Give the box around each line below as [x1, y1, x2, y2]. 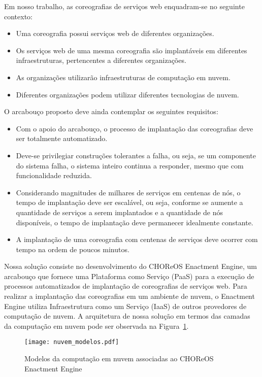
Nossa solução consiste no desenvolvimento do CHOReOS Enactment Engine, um [4, 261, 257, 271]
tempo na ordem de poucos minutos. [16, 244, 129, 254]
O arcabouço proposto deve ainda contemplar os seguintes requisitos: [4, 106, 218, 117]
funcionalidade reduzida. [16, 170, 92, 181]
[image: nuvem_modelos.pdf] [24, 338, 119, 346]
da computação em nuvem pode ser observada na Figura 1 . [4, 320, 189, 331]
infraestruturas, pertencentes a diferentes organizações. [16, 55, 186, 65]
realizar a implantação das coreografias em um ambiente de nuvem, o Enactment [4, 291, 255, 301]
